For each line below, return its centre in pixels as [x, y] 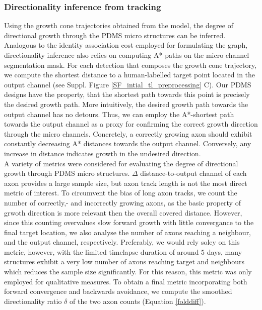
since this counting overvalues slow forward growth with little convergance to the [129, 222]
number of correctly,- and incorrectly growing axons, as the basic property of [122, 202]
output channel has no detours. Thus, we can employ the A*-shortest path [119, 114]
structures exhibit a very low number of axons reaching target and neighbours [124, 262]
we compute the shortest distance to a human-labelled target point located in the [130, 75]
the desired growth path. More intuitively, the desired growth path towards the [126, 104]
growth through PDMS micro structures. [67, 173]
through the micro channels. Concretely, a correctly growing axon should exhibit [128, 133]
